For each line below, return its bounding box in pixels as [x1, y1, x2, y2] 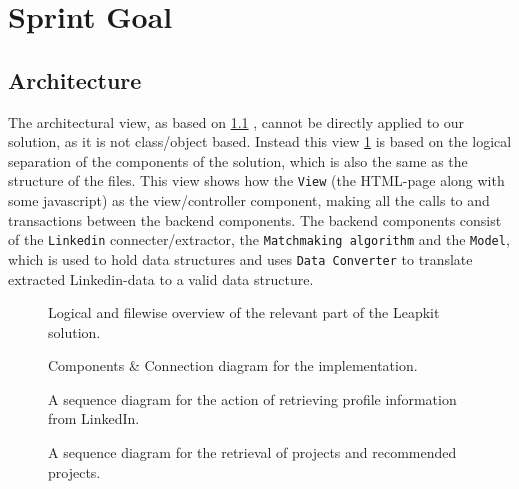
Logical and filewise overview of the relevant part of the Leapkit [48, 302, 440, 323]
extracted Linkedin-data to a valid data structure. [8, 268, 314, 289]
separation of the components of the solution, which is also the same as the [8, 150, 468, 171]
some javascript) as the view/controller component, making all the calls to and [8, 190, 490, 211]
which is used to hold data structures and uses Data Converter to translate [8, 248, 473, 269]
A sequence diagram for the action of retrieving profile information [48, 388, 457, 409]
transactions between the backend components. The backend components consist [8, 209, 502, 230]
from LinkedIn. [48, 408, 140, 429]
